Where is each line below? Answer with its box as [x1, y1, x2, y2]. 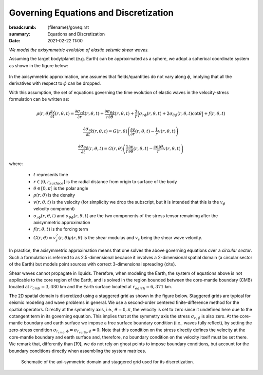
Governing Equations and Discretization [9, 7, 174, 18]
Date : [9, 38, 20, 44]
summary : [9, 31, 31, 37]
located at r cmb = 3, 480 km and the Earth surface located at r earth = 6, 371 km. [9, 284, 172, 291]
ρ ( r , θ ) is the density [33, 192, 75, 198]
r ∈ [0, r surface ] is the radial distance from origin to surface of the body [33, 178, 177, 186]
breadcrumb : [9, 24, 37, 30]
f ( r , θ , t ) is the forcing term [33, 226, 88, 232]
